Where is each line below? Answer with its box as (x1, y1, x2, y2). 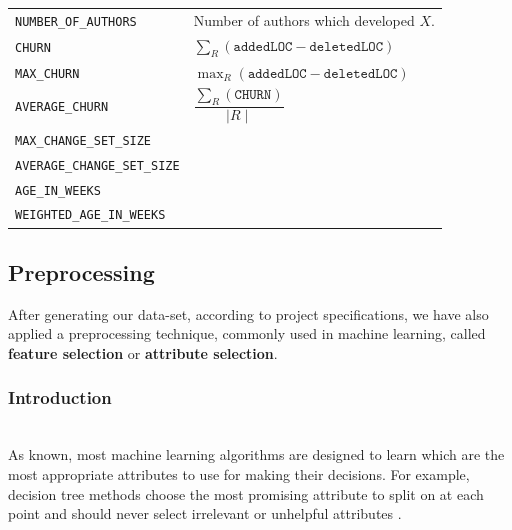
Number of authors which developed (193, 9, 415, 30)
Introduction (8, 385, 112, 410)
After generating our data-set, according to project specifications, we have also (8, 303, 489, 324)
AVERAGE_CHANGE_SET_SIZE (15, 158, 180, 173)
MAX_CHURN (15, 66, 80, 81)
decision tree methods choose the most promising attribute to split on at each (8, 483, 484, 504)
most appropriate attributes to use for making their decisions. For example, (8, 463, 470, 484)
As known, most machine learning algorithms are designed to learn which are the (8, 444, 505, 465)
